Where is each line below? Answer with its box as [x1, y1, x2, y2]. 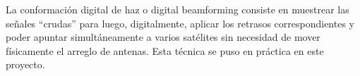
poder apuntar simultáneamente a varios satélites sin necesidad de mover [6, 30, 320, 44]
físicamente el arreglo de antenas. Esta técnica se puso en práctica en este [6, 43, 324, 58]
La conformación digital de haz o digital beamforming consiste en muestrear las [6, 2, 349, 16]
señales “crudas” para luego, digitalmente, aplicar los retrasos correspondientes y [6, 15, 354, 30]
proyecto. [6, 57, 45, 72]
